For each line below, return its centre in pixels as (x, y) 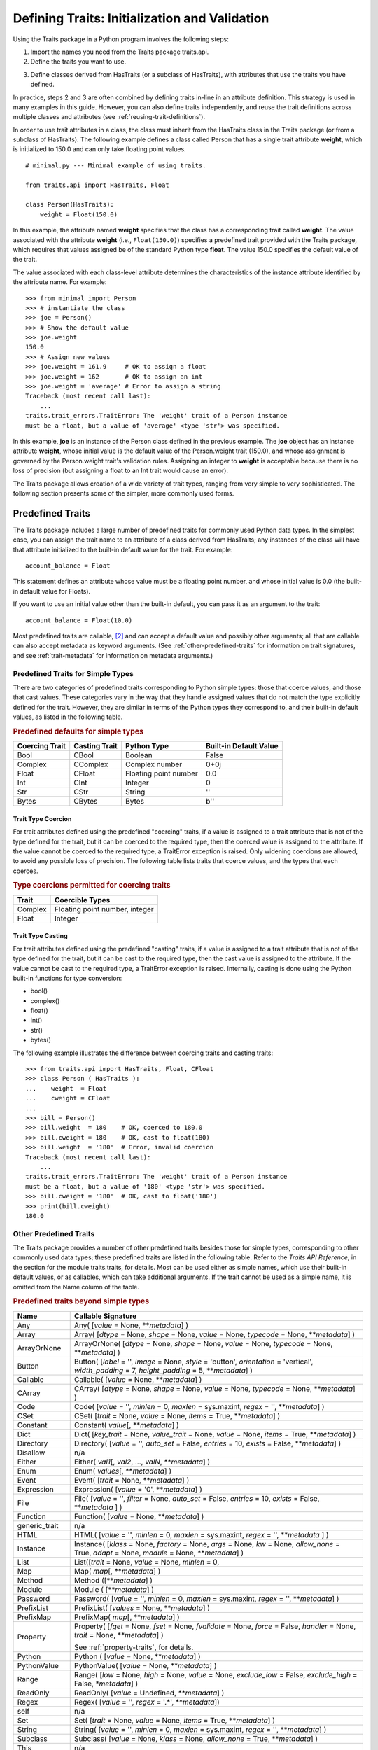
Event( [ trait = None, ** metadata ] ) (132, 1480)
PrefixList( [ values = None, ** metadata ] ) (142, 1608)
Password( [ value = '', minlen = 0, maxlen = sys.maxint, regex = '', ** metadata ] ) (206, 1598)
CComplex (91, 764)
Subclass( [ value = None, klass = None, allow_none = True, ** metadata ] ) (196, 1738)
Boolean (139, 755)
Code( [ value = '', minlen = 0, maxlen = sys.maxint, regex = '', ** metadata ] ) (199, 1406)
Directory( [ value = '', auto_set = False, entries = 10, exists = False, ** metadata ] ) (208, 1443)
